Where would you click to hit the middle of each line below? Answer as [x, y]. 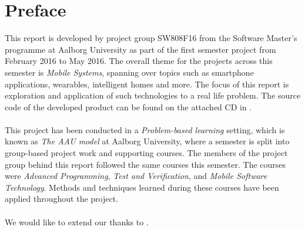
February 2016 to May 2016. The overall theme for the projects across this [139, 61]
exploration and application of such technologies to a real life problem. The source [153, 95]
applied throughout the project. [62, 199]
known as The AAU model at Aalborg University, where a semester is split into [147, 141]
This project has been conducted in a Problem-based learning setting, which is [145, 129]
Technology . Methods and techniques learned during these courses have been [142, 187]
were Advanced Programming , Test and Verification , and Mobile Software [136, 176]
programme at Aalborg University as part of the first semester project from [140, 49]
